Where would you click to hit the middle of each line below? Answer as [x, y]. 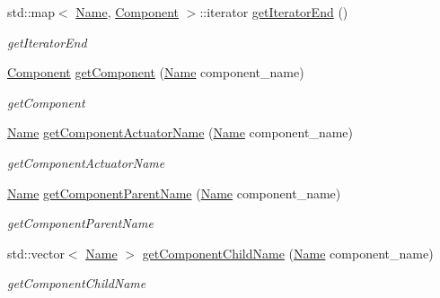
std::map [31, 12]
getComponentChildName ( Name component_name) [288, 253]
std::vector [36, 253]
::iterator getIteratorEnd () [274, 12]
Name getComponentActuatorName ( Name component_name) [180, 132]
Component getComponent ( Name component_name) [156, 72]
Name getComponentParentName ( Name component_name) [174, 193]
